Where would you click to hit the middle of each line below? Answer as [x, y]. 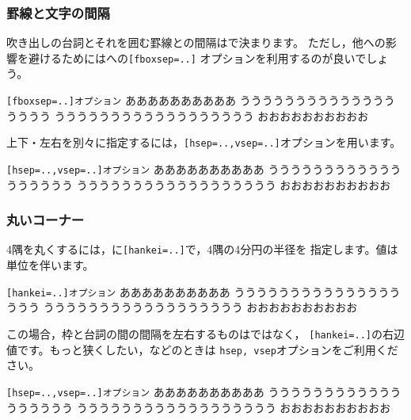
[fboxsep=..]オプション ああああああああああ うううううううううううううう [201, 100]
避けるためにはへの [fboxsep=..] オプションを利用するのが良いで [197, 57]
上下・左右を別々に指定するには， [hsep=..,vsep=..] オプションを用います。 [204, 142]
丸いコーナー [46, 220]
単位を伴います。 [50, 265]
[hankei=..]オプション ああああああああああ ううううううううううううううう [204, 291]
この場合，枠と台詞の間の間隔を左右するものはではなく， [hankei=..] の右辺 [205, 333]
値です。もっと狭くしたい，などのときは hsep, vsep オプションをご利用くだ [202, 349]
